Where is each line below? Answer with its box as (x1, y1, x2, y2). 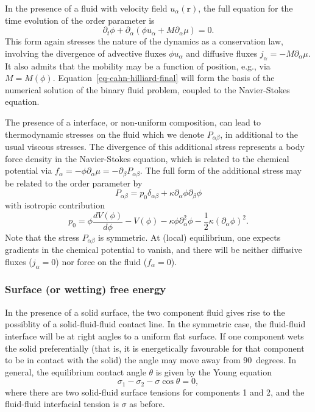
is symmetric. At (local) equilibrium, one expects (97, 230, 281, 243)
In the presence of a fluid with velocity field (5, 2, 168, 14)
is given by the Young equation (155, 365, 272, 378)
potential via (5, 164, 52, 177)
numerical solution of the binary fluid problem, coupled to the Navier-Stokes (5, 83, 290, 96)
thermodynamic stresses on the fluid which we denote (5, 127, 205, 140)
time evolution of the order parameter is (5, 13, 155, 26)
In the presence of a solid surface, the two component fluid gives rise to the (5, 305, 285, 318)
